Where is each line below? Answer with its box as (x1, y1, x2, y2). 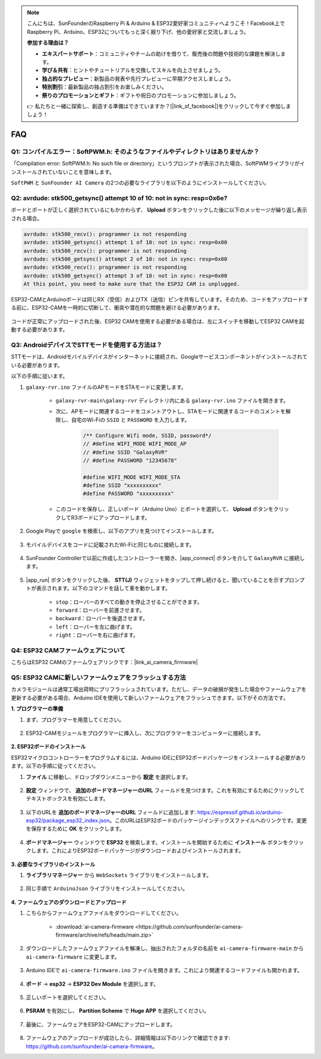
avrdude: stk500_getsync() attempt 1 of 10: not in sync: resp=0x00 (23, 239, 228, 246)
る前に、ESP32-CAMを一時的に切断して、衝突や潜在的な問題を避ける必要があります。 (11, 304, 223, 312)
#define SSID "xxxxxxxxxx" (83, 482, 162, 489)
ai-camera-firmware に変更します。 (26, 953, 120, 960)
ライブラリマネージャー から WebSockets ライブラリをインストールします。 (26, 872, 212, 879)
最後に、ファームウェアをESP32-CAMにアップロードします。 (26, 1020, 175, 1028)
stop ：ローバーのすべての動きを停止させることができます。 (55, 598, 203, 605)
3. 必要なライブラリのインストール (11, 860, 96, 868)
